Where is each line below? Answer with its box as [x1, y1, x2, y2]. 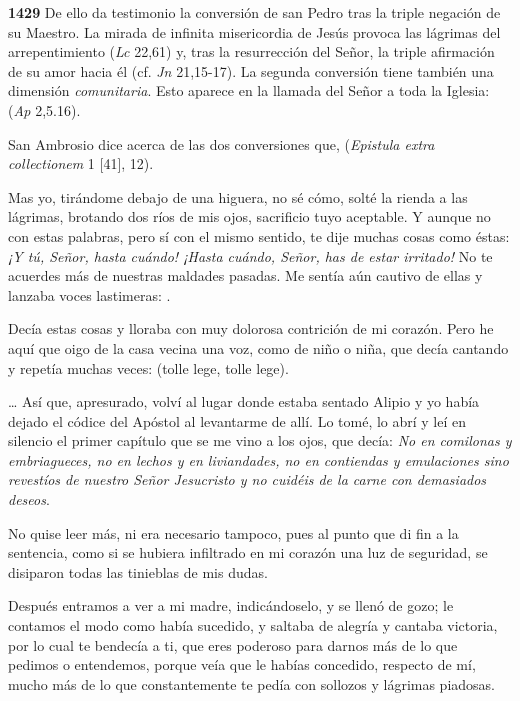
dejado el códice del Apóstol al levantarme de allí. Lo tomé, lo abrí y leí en [8, 410, 467, 431]
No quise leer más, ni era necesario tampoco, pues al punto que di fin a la [8, 522, 459, 543]
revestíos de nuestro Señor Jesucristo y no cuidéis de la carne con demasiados [8, 469, 487, 490]
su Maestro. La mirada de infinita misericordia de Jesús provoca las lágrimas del [8, 21, 501, 42]
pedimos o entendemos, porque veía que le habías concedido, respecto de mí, [8, 654, 476, 675]
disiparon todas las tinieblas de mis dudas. [8, 561, 268, 582]
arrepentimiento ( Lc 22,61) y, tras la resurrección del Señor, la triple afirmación [8, 41, 495, 62]
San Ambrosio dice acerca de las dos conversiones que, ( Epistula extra [8, 133, 435, 154]
